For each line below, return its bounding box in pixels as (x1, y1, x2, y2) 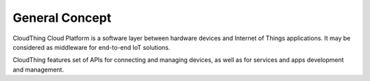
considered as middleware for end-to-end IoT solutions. (12, 43, 171, 51)
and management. (12, 65, 64, 74)
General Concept (12, 10, 112, 25)
